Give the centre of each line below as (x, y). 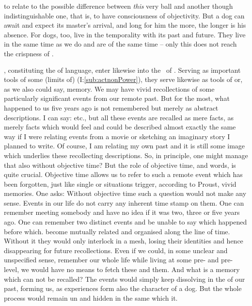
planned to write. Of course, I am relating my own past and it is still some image (125, 146)
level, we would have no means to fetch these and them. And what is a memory (122, 269)
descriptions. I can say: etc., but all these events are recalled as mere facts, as (119, 117)
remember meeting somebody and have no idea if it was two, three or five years (122, 212)
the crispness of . (29, 53)
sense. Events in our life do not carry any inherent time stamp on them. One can (124, 202)
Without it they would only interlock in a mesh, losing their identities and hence (124, 241)
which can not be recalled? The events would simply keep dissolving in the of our (125, 279)
